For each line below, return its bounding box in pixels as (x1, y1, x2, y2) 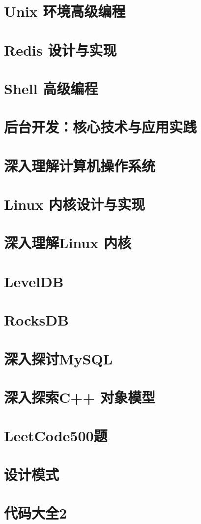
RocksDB (4, 310, 69, 330)
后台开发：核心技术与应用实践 (4, 117, 197, 137)
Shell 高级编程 (4, 78, 98, 98)
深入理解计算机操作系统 (4, 155, 156, 175)
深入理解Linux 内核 (4, 232, 131, 253)
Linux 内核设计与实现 (4, 194, 145, 214)
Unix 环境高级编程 (4, 1, 126, 21)
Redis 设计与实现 (4, 39, 117, 60)
